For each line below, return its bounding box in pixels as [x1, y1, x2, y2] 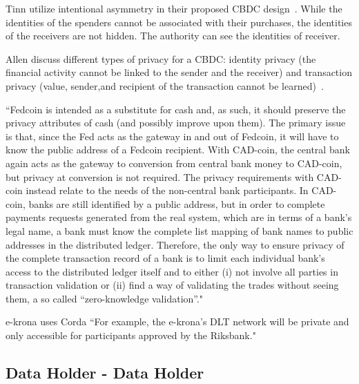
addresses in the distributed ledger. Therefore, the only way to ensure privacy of [6, 237, 345, 251]
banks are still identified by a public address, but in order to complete [28, 196, 325, 211]
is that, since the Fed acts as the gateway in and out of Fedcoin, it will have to [6, 128, 339, 143]
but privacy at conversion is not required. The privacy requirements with [6, 169, 314, 184]
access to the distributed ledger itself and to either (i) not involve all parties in [6, 264, 338, 278]
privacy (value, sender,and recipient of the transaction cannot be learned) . [6, 78, 324, 93]
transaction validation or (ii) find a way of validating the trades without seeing [6, 278, 339, 292]
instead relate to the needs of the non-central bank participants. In [26, 183, 309, 198]
